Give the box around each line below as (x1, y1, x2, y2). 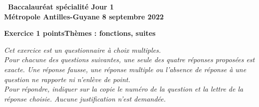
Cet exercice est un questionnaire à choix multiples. (4, 44, 161, 55)
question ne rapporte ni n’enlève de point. (4, 74, 130, 84)
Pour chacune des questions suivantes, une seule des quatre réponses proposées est (4, 54, 255, 65)
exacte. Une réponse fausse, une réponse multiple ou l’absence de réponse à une (4, 64, 247, 74)
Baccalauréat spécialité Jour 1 (8, 1, 114, 11)
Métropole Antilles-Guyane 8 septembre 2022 (4, 11, 164, 21)
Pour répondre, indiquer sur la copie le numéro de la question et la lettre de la (4, 84, 244, 94)
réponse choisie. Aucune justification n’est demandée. (4, 93, 166, 104)
